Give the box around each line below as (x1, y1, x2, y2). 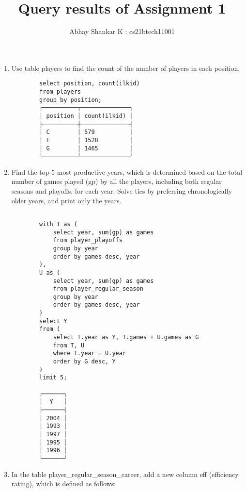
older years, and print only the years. (11, 195, 122, 205)
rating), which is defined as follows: (11, 478, 116, 489)
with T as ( (39, 220, 77, 228)
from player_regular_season (53, 285, 143, 293)
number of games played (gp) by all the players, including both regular (11, 176, 222, 186)
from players (39, 88, 81, 95)
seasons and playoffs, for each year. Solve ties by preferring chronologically (11, 186, 232, 196)
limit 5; (39, 374, 67, 381)
